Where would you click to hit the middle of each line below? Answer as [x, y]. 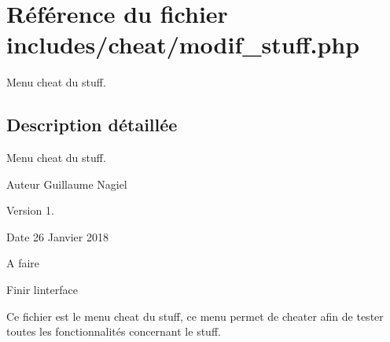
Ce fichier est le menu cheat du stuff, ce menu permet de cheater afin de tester [195, 316]
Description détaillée [92, 125]
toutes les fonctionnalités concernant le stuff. [114, 331]
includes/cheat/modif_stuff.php [183, 44]
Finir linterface [42, 290]
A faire [23, 263]
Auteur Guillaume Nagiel [67, 184]
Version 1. [30, 210]
